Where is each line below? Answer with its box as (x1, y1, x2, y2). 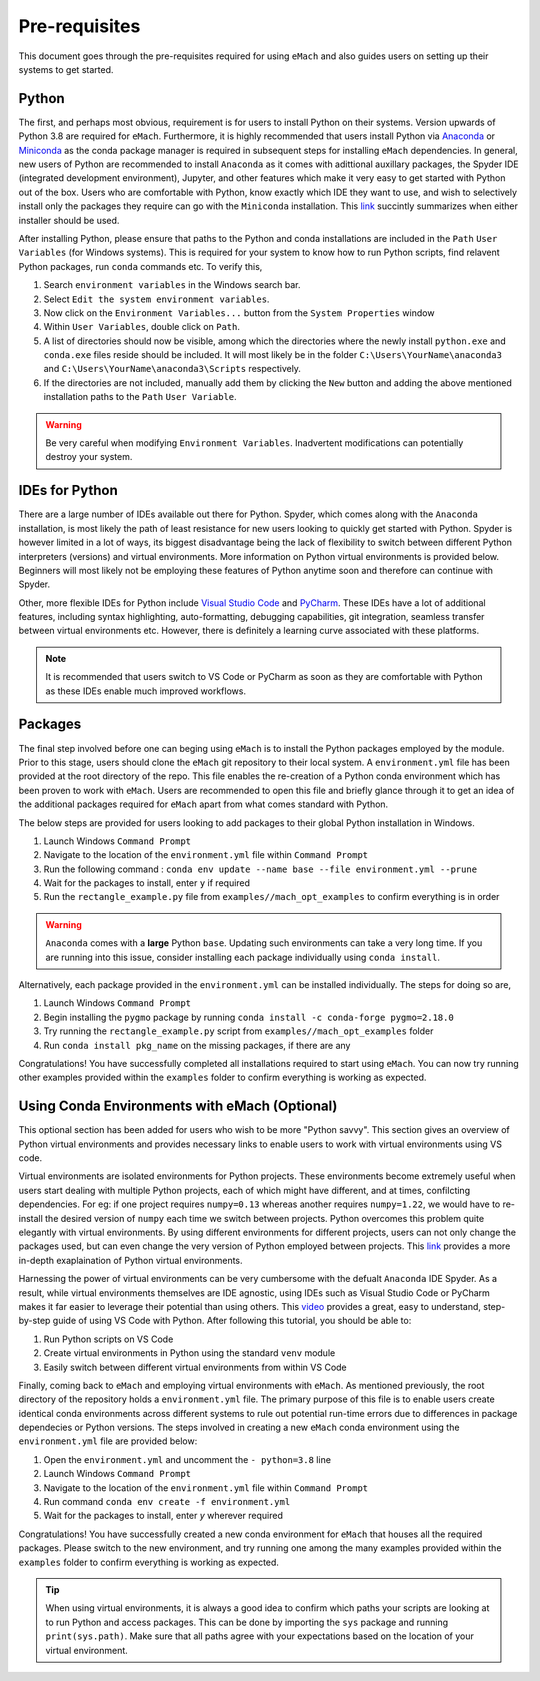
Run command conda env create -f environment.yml (43, 1496, 291, 1508)
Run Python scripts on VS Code (43, 1333, 174, 1345)
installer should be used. (18, 214, 120, 226)
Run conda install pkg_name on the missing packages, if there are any (43, 1039, 351, 1051)
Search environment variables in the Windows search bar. (43, 279, 301, 291)
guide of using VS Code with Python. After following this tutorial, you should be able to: (52, 1315, 412, 1327)
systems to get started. (18, 63, 114, 75)
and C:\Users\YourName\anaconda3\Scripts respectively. (43, 363, 302, 375)
